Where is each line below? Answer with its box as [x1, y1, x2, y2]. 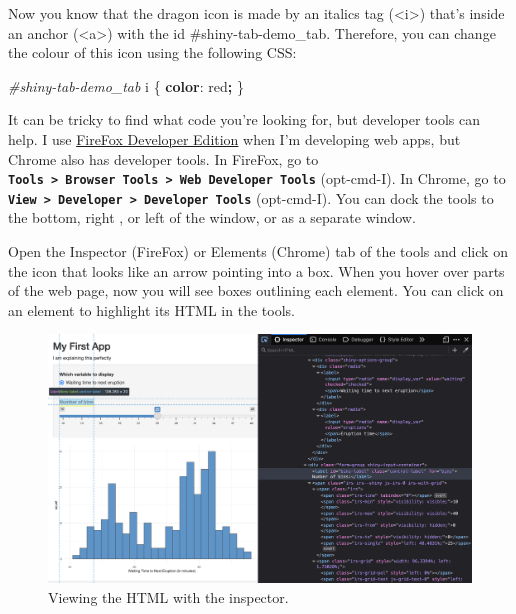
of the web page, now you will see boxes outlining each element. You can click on [8, 280, 504, 301]
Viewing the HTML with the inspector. [48, 586, 289, 607]
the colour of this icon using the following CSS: [8, 42, 297, 63]
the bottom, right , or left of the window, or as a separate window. [8, 207, 416, 228]
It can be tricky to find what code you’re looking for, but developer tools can [8, 109, 480, 130]
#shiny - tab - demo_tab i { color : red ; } [8, 75, 244, 96]
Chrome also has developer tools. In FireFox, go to [8, 148, 319, 169]
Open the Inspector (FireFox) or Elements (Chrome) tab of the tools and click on [8, 241, 508, 262]
